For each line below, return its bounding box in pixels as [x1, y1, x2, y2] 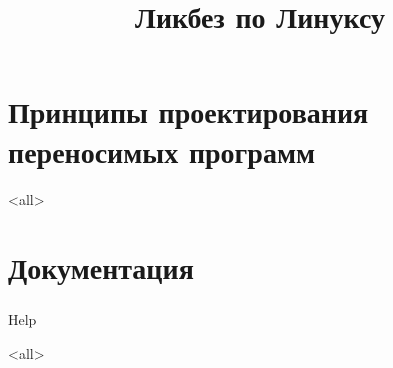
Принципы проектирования [8, 91, 369, 132]
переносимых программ [8, 130, 316, 171]
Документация [8, 247, 194, 288]
